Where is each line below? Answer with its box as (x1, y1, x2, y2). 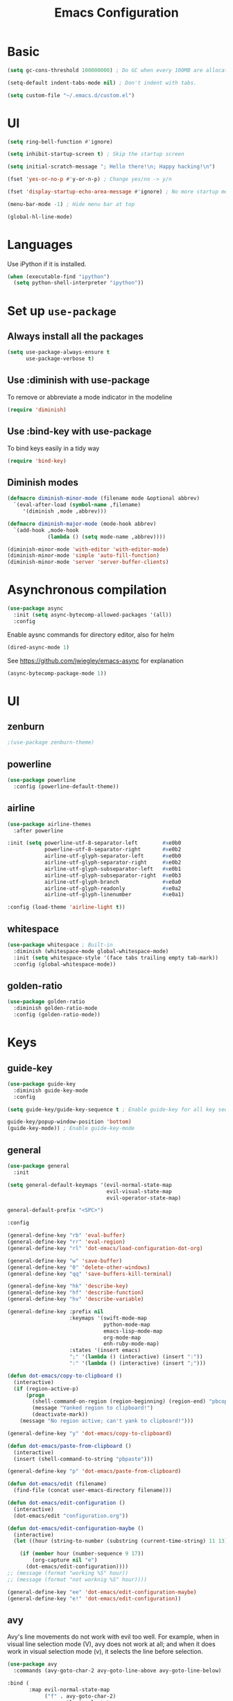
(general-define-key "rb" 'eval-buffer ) (7, 1232, 126, 1239)
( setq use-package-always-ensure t (7, 349, 110, 356)
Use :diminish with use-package (7, 375, 150, 386)
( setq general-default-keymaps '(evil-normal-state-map (7, 1181, 172, 1188)
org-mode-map (103, 1334, 141, 1341)
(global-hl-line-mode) (7, 213, 73, 220)
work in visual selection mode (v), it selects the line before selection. (7, 1648, 203, 1656)
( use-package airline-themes (7, 821, 92, 828)
